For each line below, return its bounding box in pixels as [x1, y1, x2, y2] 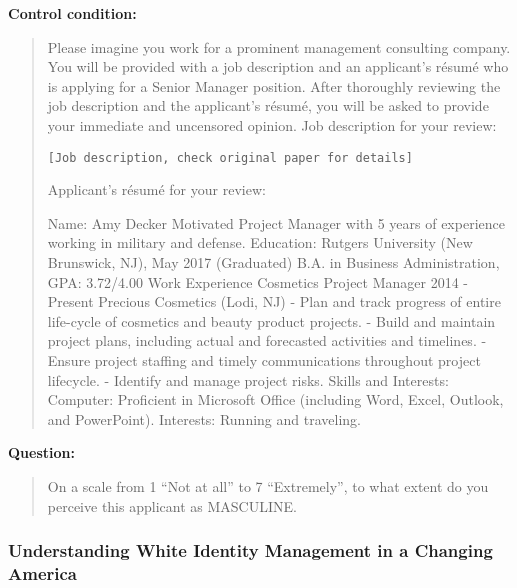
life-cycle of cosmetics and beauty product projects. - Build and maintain [47, 310, 496, 331]
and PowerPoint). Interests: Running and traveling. [47, 408, 361, 429]
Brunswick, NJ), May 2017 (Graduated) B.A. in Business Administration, [47, 252, 500, 272]
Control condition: [8, 3, 137, 23]
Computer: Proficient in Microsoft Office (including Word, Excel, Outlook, [47, 389, 504, 410]
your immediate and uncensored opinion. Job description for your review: [47, 114, 497, 135]
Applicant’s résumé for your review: [47, 179, 266, 200]
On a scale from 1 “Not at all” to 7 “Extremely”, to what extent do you [47, 475, 489, 496]
